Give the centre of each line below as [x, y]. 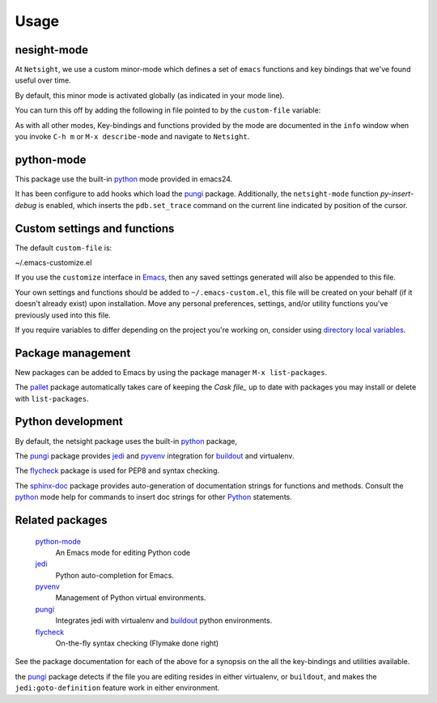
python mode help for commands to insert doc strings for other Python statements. [154, 497]
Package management [73, 353]
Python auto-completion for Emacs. [115, 575]
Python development [69, 422]
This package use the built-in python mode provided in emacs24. [124, 179]
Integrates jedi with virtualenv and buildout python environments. [164, 620]
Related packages [62, 520]
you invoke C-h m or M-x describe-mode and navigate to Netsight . [132, 137]
